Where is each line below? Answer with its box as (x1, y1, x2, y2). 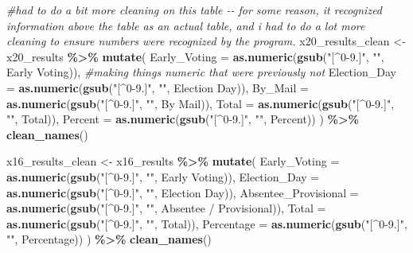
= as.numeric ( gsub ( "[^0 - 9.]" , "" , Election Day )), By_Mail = (6, 79, 309, 95)
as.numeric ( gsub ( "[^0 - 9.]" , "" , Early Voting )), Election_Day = (6, 168, 320, 185)
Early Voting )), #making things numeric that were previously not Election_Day (6, 64, 396, 80)
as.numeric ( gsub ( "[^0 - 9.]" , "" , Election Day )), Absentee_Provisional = (6, 184, 359, 200)
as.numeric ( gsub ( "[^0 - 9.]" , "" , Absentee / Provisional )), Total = (6, 200, 326, 216)
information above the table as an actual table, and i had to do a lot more (6, 17, 365, 33)
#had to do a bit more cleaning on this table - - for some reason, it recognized (6, 2, 383, 18)
